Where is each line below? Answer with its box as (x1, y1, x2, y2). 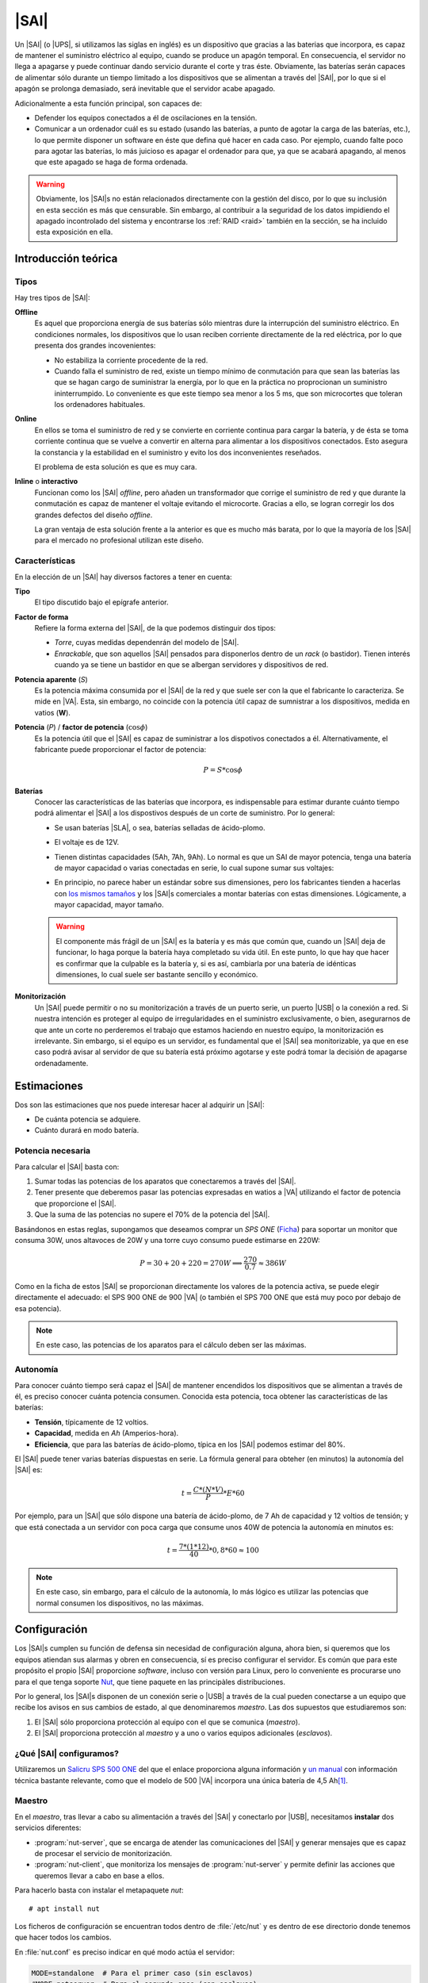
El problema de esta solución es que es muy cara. (34, 462, 197, 472)
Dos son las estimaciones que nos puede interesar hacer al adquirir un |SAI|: (14, 1099, 265, 1110)
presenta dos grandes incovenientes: (34, 341, 156, 351)
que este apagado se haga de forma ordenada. (34, 157, 188, 167)
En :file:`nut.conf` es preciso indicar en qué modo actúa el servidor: (14, 1947, 235, 1957)
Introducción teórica (14, 252, 118, 266)
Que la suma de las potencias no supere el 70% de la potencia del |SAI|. (34, 1210, 270, 1219)
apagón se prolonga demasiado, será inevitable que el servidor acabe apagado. (14, 84, 276, 94)
